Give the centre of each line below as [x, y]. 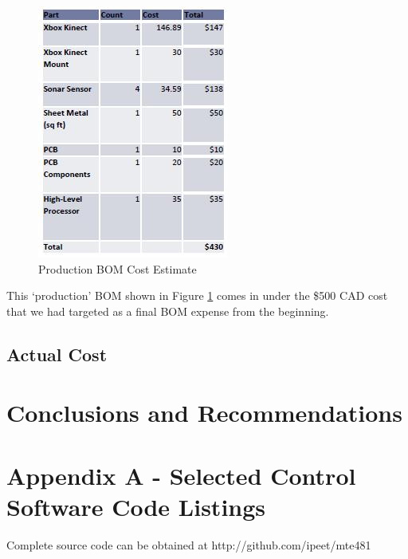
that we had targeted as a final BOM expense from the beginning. [168, 311]
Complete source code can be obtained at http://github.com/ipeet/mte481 [189, 544]
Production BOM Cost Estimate [118, 268]
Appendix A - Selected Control [181, 475]
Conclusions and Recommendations [204, 413]
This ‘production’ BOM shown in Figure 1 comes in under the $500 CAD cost [197, 295]
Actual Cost [57, 354]
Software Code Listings [136, 506]
